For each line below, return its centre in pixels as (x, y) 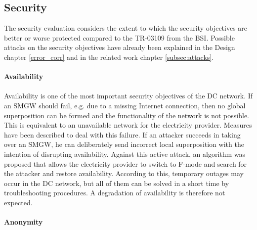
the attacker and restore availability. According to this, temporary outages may (124, 173)
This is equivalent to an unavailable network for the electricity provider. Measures (128, 125)
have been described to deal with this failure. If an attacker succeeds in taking (122, 134)
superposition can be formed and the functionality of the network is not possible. (127, 115)
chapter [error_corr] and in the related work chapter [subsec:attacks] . (109, 57)
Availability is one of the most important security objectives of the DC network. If (128, 96)
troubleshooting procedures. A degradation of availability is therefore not (115, 193)
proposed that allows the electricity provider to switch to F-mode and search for (126, 163)
